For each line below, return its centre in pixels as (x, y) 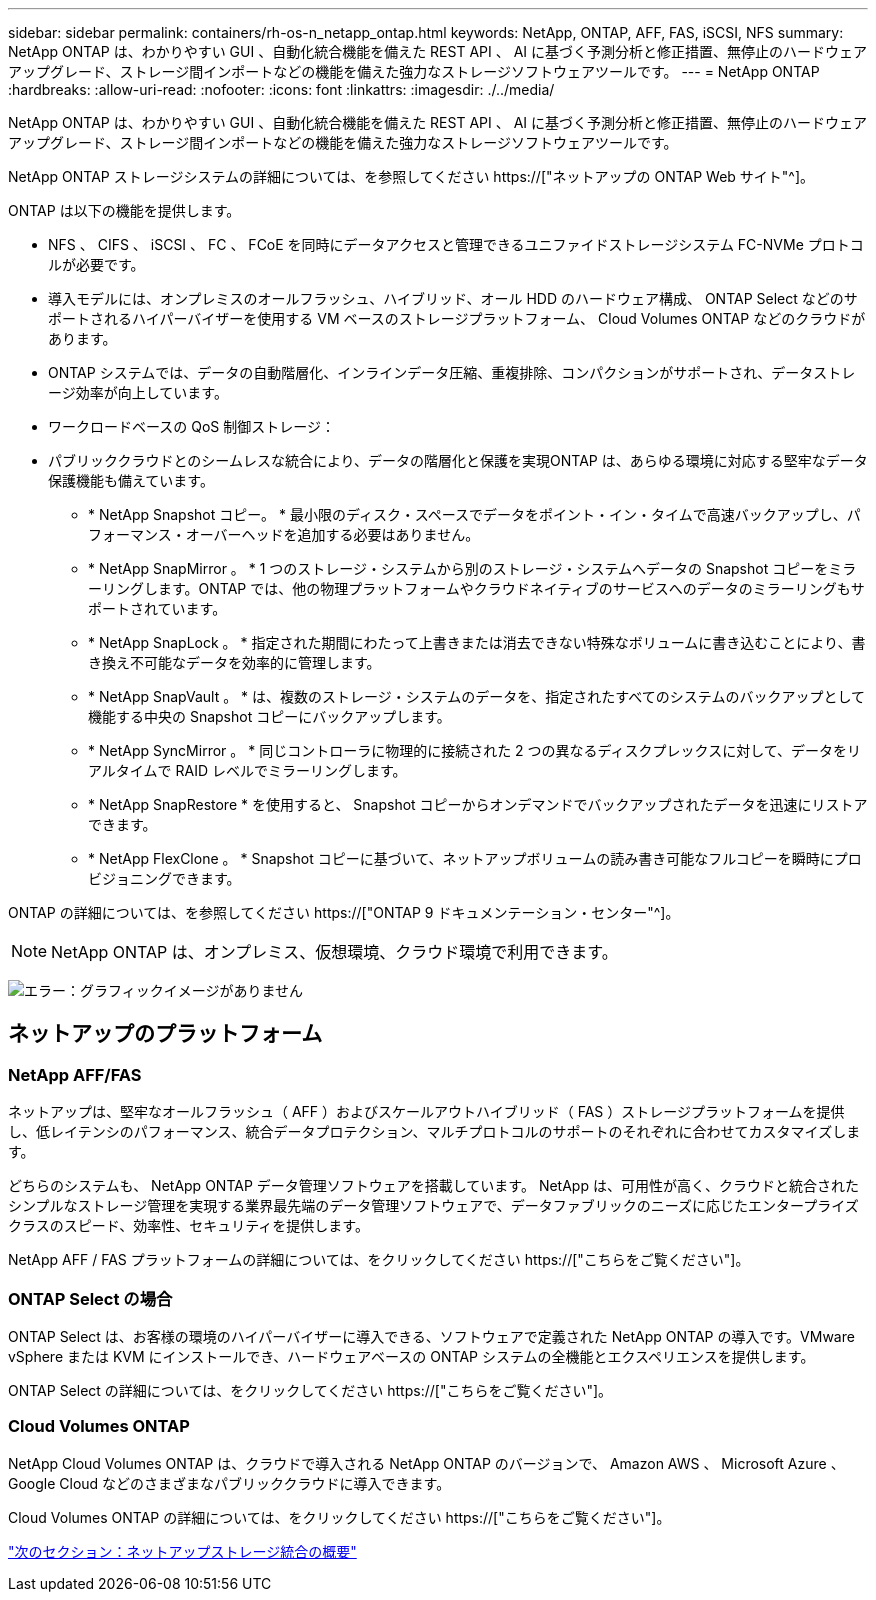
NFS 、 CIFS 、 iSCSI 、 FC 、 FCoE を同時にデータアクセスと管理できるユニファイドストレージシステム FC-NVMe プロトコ (456, 244)
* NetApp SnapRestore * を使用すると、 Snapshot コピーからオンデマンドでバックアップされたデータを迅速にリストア (478, 804)
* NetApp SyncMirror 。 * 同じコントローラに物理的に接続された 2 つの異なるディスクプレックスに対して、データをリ (475, 750)
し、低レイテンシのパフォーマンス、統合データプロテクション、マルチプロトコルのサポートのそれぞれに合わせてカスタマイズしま (434, 1132)
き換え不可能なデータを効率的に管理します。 (234, 662)
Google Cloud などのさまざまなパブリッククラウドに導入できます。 (229, 1483)
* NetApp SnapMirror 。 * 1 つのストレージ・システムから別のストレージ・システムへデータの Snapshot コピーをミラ (472, 568)
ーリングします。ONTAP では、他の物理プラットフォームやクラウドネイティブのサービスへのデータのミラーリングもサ (476, 588)
